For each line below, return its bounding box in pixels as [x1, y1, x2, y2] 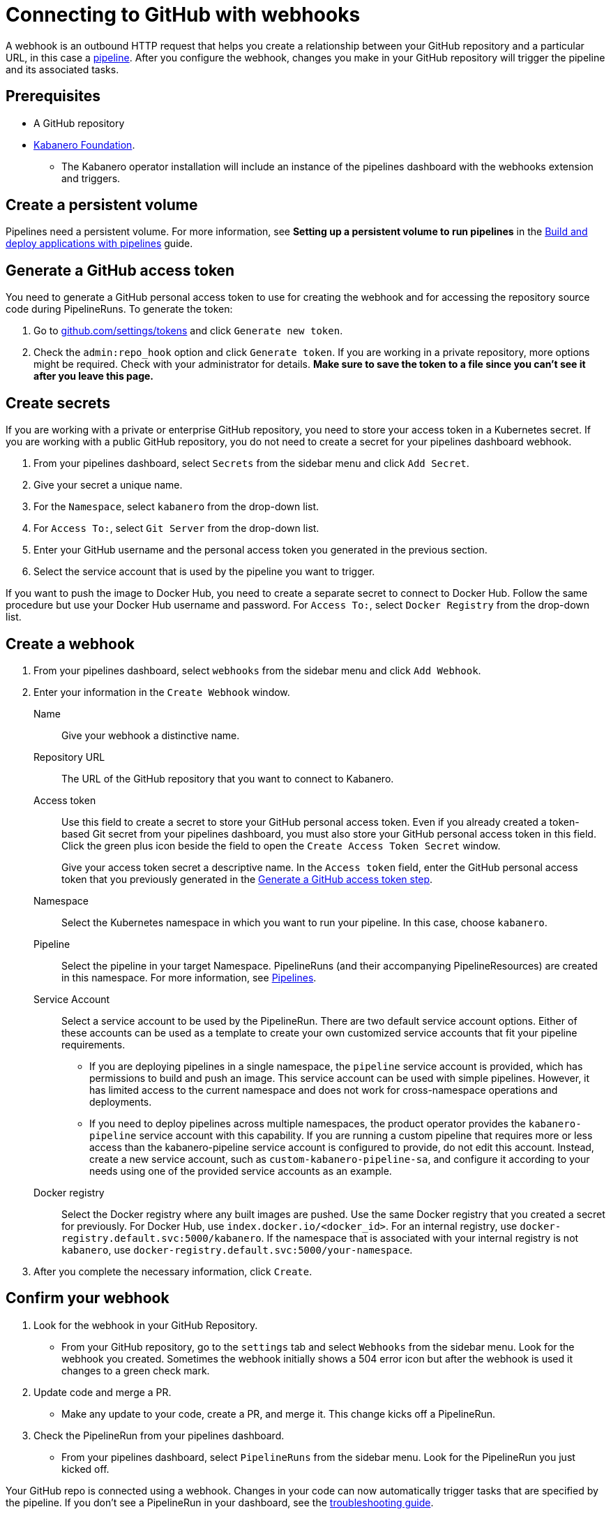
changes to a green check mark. [61, 1364, 210, 1376]
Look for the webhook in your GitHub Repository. [33, 1319, 258, 1331]
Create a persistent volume [6, 196, 198, 214]
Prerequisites [6, 87, 100, 105]
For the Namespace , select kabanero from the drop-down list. [33, 500, 319, 513]
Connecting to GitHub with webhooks [6, 3, 361, 27]
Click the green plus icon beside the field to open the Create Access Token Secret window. [61, 839, 501, 852]
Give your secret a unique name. [33, 479, 183, 491]
